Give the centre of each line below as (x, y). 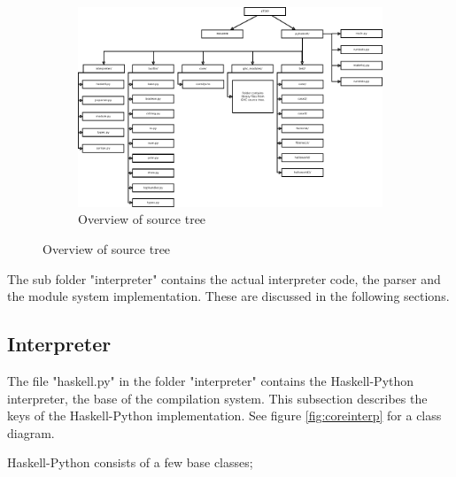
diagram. (31, 432)
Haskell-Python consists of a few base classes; (130, 462)
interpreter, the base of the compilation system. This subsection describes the (217, 398)
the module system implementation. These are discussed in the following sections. (228, 296)
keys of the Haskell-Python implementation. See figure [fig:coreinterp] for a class (224, 415)
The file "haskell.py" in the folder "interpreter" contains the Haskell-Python (211, 380)
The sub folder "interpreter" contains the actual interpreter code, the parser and (224, 278)
